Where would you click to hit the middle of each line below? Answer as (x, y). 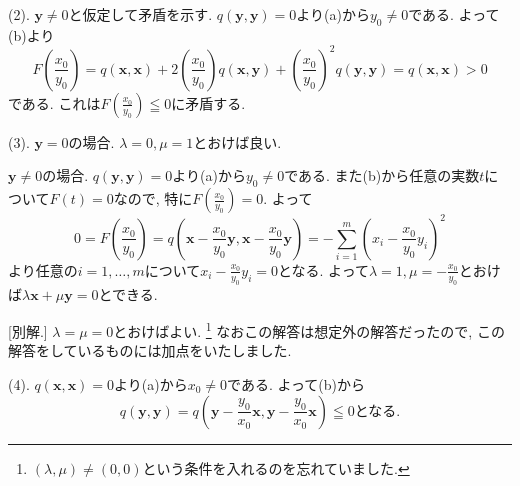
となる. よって (323, 269)
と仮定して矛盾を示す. (140, 14)
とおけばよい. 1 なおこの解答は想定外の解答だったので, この (309, 329)
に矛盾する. (208, 102)
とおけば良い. (237, 141)
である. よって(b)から (296, 384)
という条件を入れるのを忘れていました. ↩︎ (276, 467)
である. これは (54, 102)
